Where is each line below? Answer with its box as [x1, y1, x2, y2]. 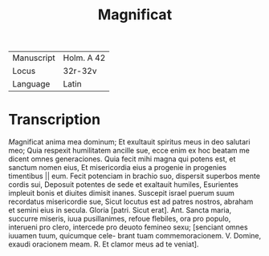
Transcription [8, 111, 101, 129]
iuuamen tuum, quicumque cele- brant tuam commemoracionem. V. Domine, [8, 231, 262, 241]
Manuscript [12, 52, 56, 63]
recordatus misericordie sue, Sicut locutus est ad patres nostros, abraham [8, 197, 254, 206]
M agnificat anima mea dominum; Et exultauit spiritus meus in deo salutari [8, 137, 251, 147]
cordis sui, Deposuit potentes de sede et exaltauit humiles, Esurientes [8, 180, 238, 189]
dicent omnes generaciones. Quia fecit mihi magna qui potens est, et [8, 154, 236, 164]
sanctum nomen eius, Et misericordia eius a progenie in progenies [8, 163, 227, 173]
